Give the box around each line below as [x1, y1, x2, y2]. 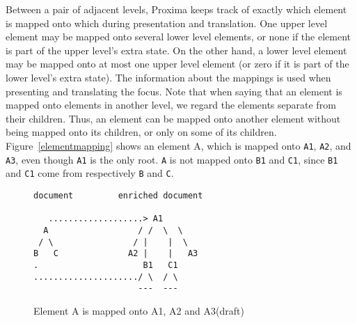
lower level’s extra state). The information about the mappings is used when [6, 70, 331, 84]
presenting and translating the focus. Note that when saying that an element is [6, 84, 342, 98]
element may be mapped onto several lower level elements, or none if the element [6, 29, 351, 44]
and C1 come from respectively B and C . [6, 166, 174, 180]
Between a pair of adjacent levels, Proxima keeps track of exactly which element [6, 2, 347, 16]
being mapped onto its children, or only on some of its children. [6, 125, 277, 139]
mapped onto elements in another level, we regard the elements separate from [6, 97, 336, 112]
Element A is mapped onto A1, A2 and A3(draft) [33, 303, 244, 317]
